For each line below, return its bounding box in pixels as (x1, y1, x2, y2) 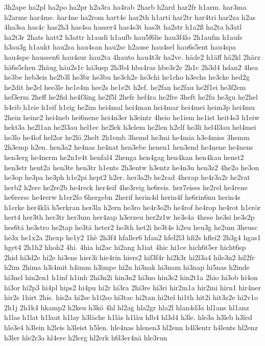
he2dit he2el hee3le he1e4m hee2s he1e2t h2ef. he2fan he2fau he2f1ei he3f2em (4, 81, 246, 92)
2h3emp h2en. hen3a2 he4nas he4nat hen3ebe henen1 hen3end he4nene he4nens (4, 142, 253, 152)
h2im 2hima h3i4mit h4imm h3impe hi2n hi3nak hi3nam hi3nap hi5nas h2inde (4, 262, 250, 272)
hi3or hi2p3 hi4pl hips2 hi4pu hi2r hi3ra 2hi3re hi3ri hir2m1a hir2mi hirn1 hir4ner (4, 282, 261, 292)
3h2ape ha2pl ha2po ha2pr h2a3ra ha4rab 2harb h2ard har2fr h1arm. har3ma (4, 2, 247, 12)
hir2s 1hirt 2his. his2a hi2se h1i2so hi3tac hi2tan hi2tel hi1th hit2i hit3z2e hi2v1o (4, 292, 258, 303)
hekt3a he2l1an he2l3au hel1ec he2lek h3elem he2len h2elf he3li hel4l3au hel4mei (4, 122, 256, 132)
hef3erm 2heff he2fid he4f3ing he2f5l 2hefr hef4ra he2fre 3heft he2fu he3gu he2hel (4, 91, 258, 102)
